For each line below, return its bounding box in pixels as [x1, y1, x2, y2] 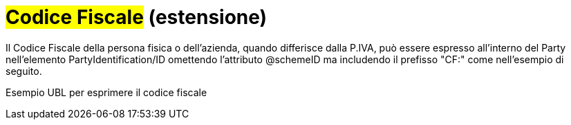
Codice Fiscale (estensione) [6, 5, 268, 29]
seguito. [6, 65, 42, 77]
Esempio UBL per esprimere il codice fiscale [6, 86, 207, 98]
